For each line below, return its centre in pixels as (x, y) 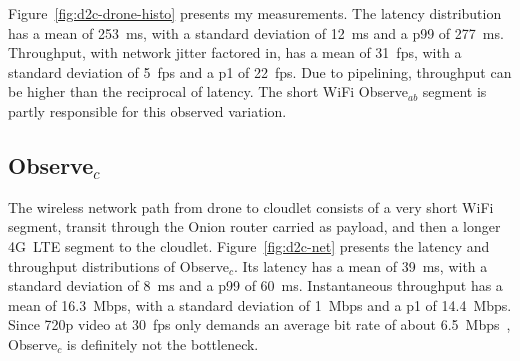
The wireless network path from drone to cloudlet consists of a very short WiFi (251, 206)
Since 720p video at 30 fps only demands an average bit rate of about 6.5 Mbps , (259, 324)
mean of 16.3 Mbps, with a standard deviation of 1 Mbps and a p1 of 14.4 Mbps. (260, 304)
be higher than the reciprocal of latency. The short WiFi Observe (208, 91)
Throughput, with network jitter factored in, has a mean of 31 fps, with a (235, 52)
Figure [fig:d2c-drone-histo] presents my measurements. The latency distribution (255, 13)
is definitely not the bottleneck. (162, 343)
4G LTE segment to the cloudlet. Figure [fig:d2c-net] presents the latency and (249, 245)
